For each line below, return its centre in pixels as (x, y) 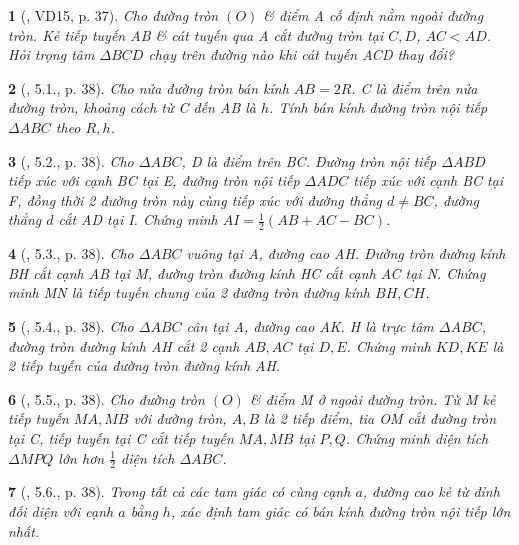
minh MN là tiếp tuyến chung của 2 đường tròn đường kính (189, 292)
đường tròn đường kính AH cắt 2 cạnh (124, 345)
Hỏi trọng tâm (51, 54)
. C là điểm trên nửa (414, 87)
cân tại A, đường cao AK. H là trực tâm (310, 325)
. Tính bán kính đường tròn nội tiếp (378, 107)
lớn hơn (81, 457)
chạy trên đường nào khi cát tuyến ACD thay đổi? (301, 54)
